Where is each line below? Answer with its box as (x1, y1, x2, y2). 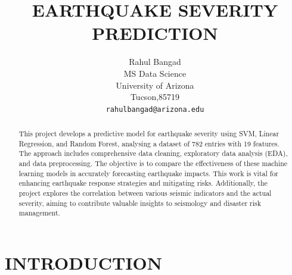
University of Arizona (116, 79, 194, 91)
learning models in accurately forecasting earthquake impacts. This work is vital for (18, 168, 278, 178)
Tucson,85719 (130, 90, 180, 103)
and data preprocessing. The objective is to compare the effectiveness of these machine (18, 158, 288, 168)
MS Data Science (123, 67, 187, 79)
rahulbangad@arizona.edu (105, 105, 204, 114)
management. (18, 208, 60, 218)
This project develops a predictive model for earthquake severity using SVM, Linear (18, 129, 279, 139)
